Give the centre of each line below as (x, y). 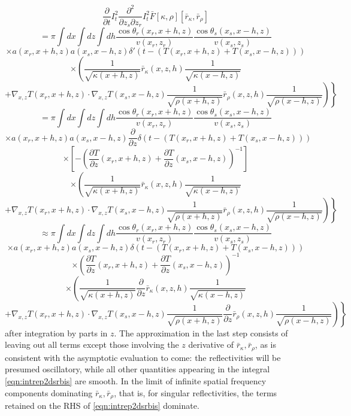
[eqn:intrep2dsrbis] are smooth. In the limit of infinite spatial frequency (136, 381)
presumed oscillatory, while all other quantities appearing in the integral (137, 369)
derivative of (211, 344)
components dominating (49, 392)
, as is (265, 344)
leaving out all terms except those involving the (92, 344)
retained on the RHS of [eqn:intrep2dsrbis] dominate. (102, 406)
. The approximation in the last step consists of (201, 333)
